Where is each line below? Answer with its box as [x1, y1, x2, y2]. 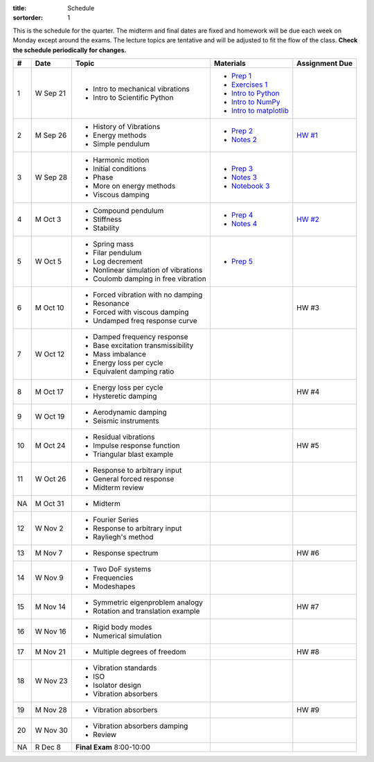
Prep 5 [231, 257, 253, 266]
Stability [92, 223, 120, 232]
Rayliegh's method [92, 532, 154, 542]
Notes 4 [231, 218, 258, 228]
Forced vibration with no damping [92, 290, 203, 300]
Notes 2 [231, 135, 258, 144]
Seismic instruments [92, 416, 159, 426]
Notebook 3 [231, 181, 270, 191]
